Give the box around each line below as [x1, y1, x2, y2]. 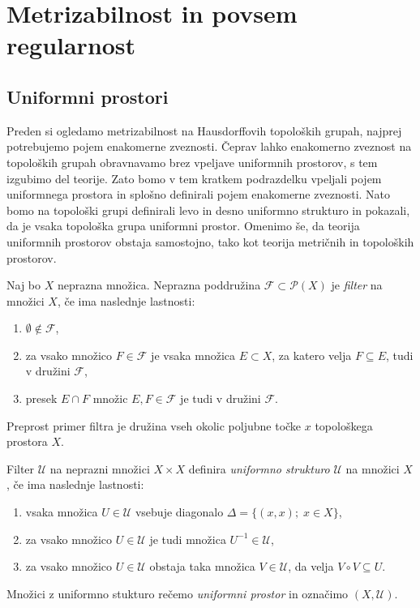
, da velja [288, 558, 334, 575]
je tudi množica [149, 530, 226, 547]
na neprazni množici [49, 460, 150, 477]
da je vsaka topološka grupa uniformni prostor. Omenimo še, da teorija [6, 217, 360, 234]
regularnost [6, 28, 136, 62]
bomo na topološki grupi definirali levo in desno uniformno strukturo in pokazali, [6, 201, 410, 218]
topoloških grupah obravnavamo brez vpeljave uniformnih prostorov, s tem [6, 153, 378, 170]
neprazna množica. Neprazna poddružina [57, 276, 261, 293]
